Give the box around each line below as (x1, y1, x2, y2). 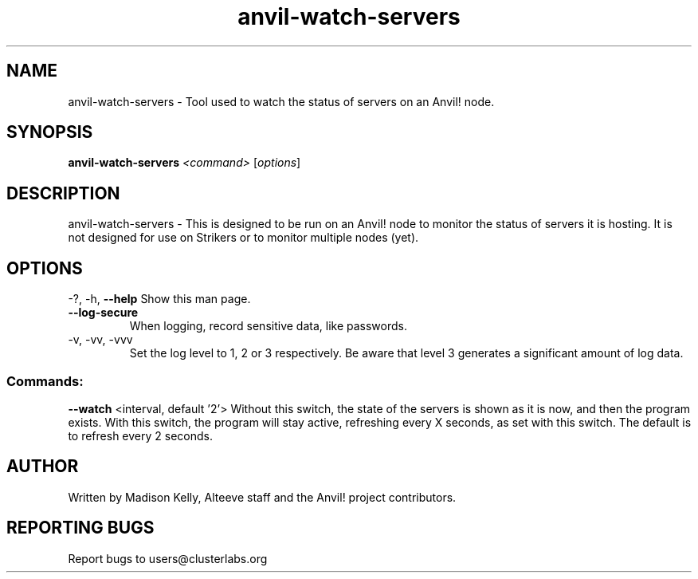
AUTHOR (6, 456, 79, 477)
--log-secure (68, 305, 139, 320)
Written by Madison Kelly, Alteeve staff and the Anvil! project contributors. (68, 490, 457, 504)
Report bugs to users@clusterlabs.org (68, 551, 268, 565)
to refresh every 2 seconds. (68, 428, 213, 443)
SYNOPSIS (6, 122, 93, 143)
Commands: (6, 372, 84, 389)
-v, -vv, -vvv (68, 333, 133, 347)
